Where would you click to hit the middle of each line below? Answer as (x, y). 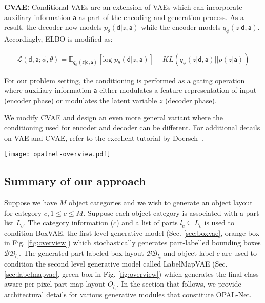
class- (253, 273)
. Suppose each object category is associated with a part (171, 212)
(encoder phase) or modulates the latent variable (81, 100)
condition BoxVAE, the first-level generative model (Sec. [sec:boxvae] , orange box (132, 232)
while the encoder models (181, 27)
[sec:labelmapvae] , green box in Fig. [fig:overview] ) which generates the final (123, 273)
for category (23, 212)
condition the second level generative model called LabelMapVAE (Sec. (116, 263)
